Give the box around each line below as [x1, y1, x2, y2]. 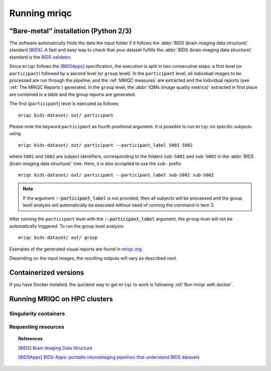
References [18, 336, 43, 342]
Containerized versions [9, 268, 84, 276]
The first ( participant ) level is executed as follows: [9, 101, 120, 107]
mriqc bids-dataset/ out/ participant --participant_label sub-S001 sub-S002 [18, 172, 214, 178]
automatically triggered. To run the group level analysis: [9, 223, 124, 229]
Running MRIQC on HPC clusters [9, 295, 113, 303]
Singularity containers [9, 310, 65, 317]
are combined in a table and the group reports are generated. [9, 91, 136, 98]
